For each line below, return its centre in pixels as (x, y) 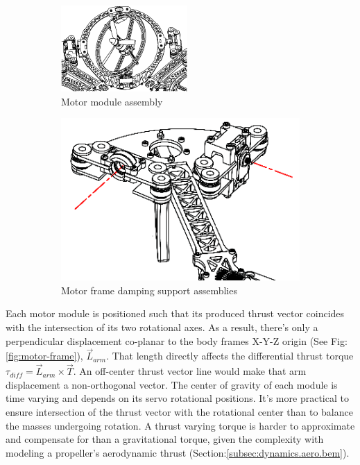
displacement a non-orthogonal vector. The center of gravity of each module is (172, 384)
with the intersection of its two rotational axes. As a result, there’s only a (162, 327)
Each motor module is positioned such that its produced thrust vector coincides (175, 313)
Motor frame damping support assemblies (149, 290)
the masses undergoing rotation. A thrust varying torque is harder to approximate (180, 425)
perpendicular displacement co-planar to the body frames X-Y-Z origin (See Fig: (177, 340)
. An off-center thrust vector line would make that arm (190, 371)
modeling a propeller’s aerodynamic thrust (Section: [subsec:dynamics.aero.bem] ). (178, 452)
